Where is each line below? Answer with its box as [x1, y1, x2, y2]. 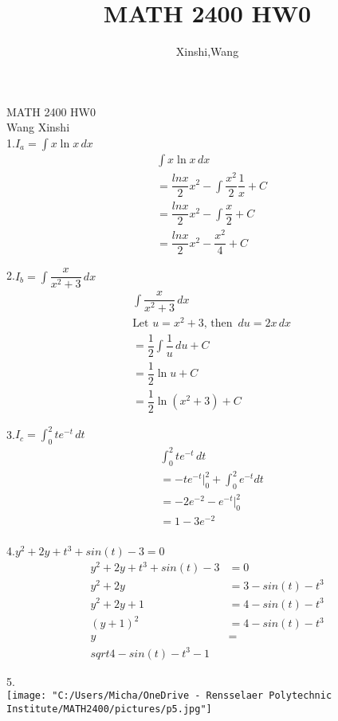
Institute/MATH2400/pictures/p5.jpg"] [6, 703, 212, 715]
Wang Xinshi [6, 119, 70, 135]
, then [203, 317, 233, 329]
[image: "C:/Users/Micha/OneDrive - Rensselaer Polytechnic [6, 690, 332, 702]
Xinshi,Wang [175, 43, 239, 60]
